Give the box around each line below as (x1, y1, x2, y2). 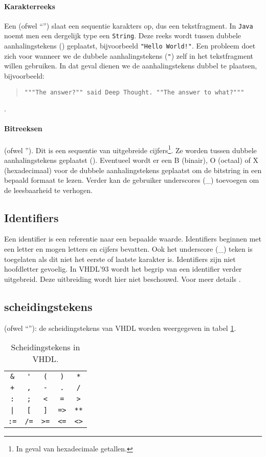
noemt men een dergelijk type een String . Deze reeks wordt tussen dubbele (4, 30, 241, 41)
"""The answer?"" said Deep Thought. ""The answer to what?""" (24, 88, 245, 96)
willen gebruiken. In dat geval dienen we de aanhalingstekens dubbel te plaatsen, (4, 60, 257, 71)
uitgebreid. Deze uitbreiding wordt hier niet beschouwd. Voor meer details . (4, 273, 241, 284)
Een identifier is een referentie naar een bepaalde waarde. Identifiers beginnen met (4, 233, 262, 244)
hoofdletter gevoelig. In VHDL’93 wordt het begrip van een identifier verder (4, 263, 242, 274)
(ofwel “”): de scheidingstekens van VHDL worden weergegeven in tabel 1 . (4, 322, 236, 333)
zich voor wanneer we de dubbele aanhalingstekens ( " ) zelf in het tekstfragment (4, 50, 253, 61)
